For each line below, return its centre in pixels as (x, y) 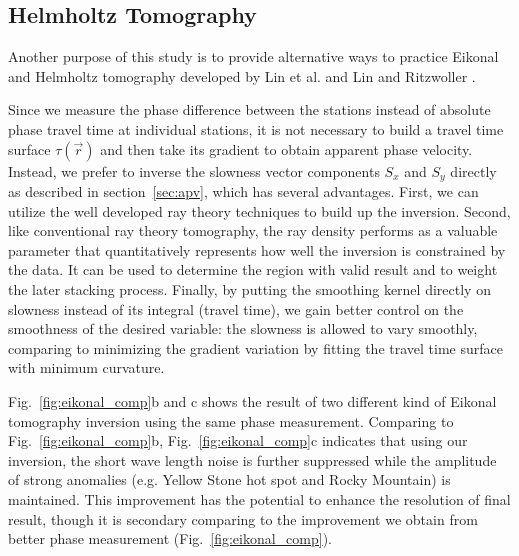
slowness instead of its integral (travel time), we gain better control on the (236, 308)
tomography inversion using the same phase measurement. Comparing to (231, 420)
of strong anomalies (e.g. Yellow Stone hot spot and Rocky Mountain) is (229, 479)
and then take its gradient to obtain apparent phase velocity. (286, 148)
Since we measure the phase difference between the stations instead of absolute (249, 109)
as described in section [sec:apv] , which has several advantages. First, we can (243, 191)
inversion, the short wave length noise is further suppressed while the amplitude (252, 459)
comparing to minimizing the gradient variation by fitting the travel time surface (255, 347)
